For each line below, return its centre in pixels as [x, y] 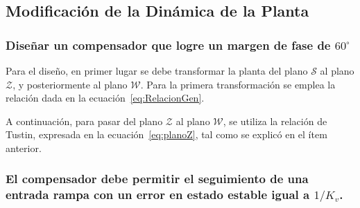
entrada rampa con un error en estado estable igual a [158, 195]
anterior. [24, 148]
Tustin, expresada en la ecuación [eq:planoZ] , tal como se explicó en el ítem [166, 134]
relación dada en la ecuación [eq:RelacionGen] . [105, 98]
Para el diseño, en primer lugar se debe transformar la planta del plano [157, 70]
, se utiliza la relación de [275, 121]
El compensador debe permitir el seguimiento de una [157, 179]
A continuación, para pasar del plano [84, 121]
